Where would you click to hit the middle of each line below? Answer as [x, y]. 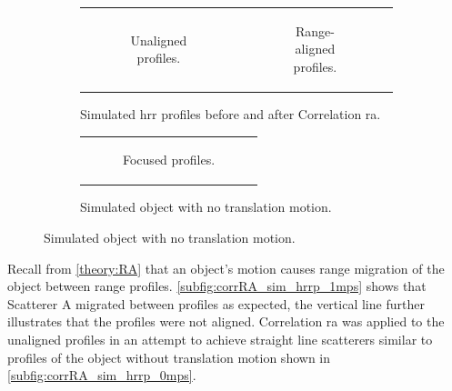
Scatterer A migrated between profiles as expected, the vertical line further [216, 303]
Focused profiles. [169, 160]
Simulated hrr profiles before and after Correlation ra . [231, 114]
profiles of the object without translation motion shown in [169, 357]
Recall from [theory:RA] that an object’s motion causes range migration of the [226, 268]
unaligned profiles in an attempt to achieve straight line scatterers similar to [220, 340]
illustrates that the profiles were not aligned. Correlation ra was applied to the [226, 321]
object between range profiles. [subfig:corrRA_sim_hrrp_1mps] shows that [217, 286]
